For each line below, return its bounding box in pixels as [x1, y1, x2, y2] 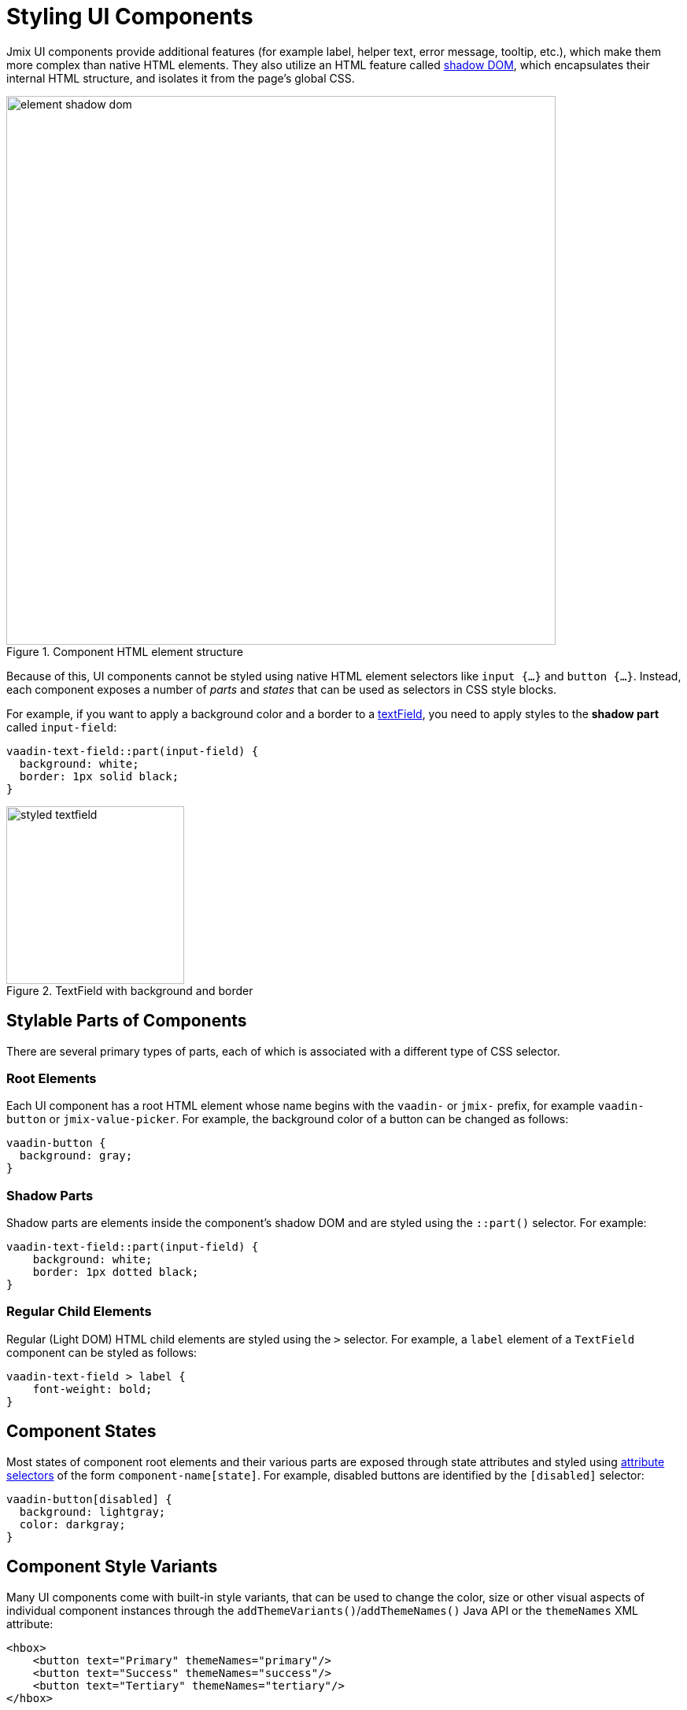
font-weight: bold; [32, 1382, 153, 1395]
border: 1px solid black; [19, 769, 179, 783]
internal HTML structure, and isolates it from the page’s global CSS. [6, 71, 355, 85]
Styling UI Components [6, 3, 253, 30]
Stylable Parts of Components [6, 1011, 247, 1031]
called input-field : [6, 720, 117, 734]
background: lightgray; [19, 1505, 166, 1518]
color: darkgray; [19, 1517, 126, 1531]
